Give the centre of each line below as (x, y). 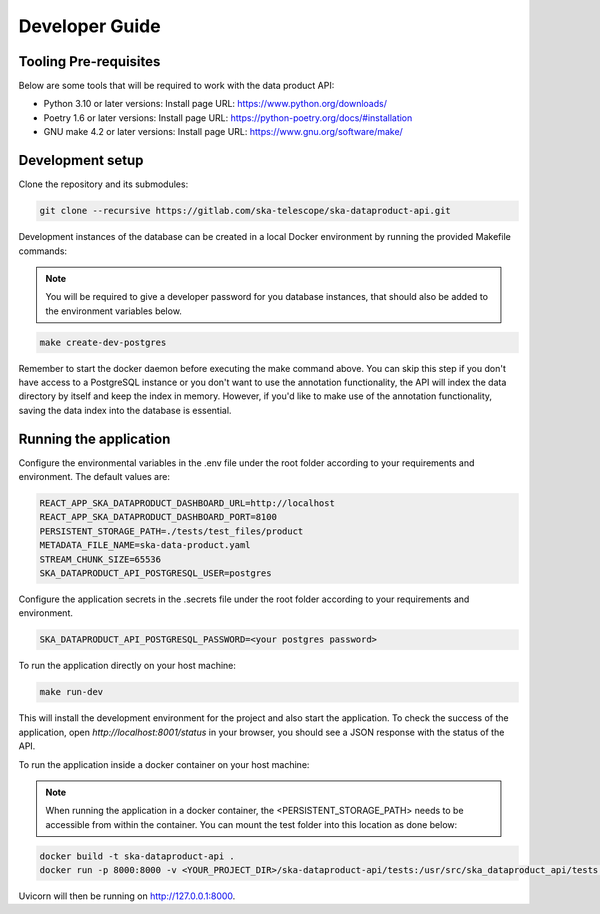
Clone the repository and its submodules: (103, 184)
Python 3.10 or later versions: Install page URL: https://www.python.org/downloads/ (215, 104)
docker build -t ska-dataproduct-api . (137, 856)
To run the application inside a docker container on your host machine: (164, 764)
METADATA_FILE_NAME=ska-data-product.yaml (145, 545)
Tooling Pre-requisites (89, 61)
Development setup (81, 160)
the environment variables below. (113, 311)
